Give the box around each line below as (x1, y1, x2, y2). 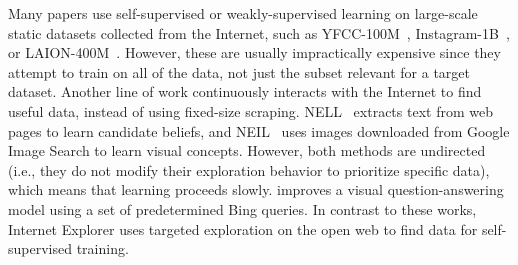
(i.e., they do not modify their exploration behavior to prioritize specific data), (8, 159, 490, 180)
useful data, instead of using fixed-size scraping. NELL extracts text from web (8, 100, 493, 121)
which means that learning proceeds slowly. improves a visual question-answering (8, 179, 504, 200)
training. (76, 238, 129, 259)
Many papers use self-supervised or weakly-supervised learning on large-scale (8, 3, 478, 23)
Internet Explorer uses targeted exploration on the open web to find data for (8, 218, 478, 239)
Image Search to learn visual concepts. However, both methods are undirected (8, 140, 486, 161)
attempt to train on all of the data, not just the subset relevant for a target (8, 61, 470, 82)
